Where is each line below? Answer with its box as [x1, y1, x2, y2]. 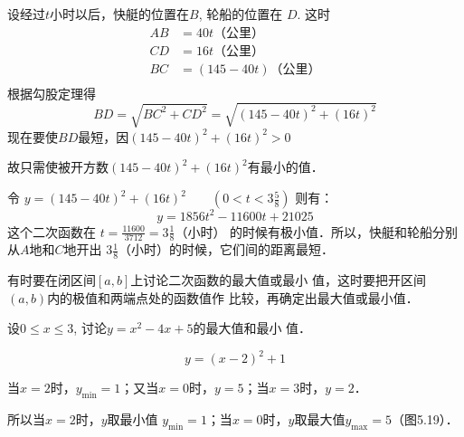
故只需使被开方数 [7, 157, 109, 176]
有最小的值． [247, 157, 324, 176]
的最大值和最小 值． [193, 318, 312, 337]
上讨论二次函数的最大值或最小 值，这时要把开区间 [130, 271, 426, 290]
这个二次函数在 [7, 222, 96, 241]
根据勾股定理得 [7, 83, 96, 102]
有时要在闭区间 [7, 271, 96, 290]
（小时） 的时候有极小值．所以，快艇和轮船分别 [175, 222, 459, 241]
